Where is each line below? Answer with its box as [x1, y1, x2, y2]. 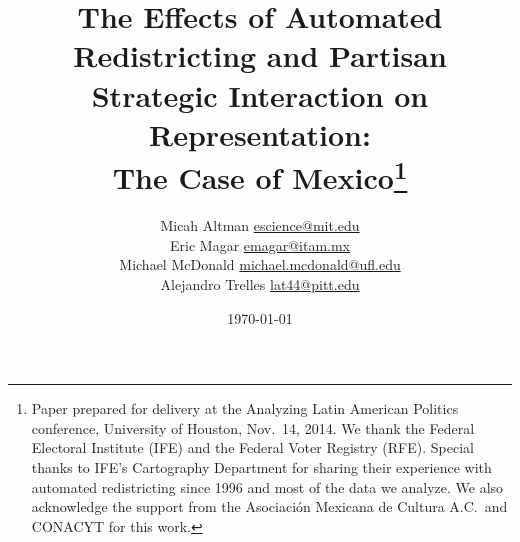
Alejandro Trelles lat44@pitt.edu [160, 273, 360, 294]
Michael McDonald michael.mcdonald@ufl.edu [119, 254, 401, 275]
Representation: [149, 113, 371, 154]
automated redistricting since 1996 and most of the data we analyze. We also [31, 476, 504, 497]
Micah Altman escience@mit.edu [160, 215, 360, 236]
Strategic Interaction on [91, 74, 429, 115]
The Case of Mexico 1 [112, 152, 408, 198]
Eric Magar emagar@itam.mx [170, 234, 350, 255]
